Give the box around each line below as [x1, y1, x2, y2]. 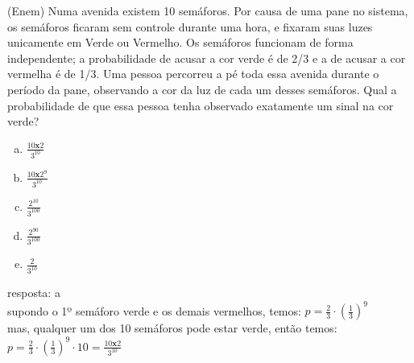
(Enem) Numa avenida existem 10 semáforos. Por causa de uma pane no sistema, [7, 2, 408, 19]
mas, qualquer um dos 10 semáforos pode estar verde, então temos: [7, 320, 337, 336]
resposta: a [7, 284, 60, 301]
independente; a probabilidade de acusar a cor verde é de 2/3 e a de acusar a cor [7, 49, 406, 66]
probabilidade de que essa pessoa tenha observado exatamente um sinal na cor [7, 97, 394, 113]
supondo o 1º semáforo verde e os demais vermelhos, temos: [7, 302, 301, 319]
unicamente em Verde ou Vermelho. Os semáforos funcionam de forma [7, 34, 354, 51]
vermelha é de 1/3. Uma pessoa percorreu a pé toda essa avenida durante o [7, 65, 379, 82]
